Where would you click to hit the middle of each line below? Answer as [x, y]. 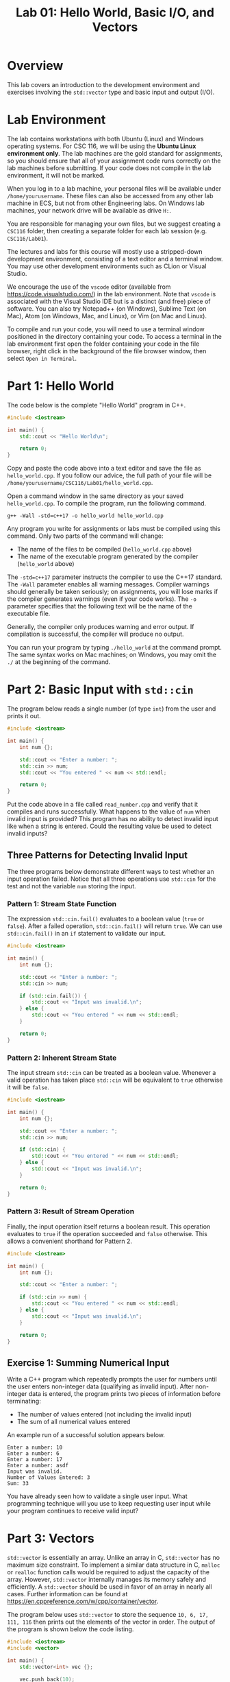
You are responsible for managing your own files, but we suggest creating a [114, 224]
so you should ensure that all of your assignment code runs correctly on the [114, 161]
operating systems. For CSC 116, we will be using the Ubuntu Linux [102, 146]
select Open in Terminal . [42, 358]
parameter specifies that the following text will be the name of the [100, 606]
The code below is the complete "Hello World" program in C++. [97, 405]
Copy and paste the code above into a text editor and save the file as [104, 469]
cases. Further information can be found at [67, 1594]
